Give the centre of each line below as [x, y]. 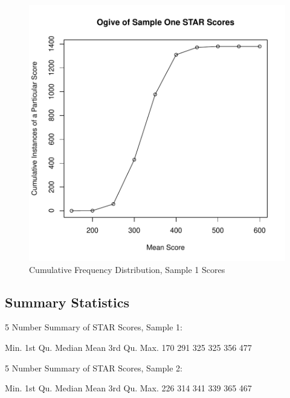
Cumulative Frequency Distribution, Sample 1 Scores [127, 269]
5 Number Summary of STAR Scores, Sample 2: [94, 368]
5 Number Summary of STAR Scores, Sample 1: [94, 327]
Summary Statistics [67, 302]
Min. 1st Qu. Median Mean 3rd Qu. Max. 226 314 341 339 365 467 [128, 388]
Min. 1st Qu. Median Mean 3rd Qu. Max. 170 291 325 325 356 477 [128, 347]
